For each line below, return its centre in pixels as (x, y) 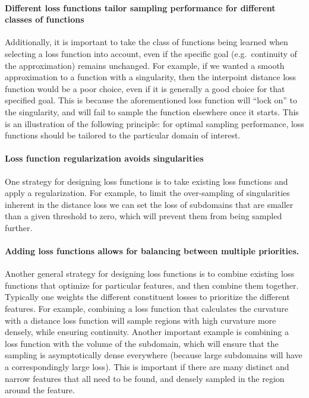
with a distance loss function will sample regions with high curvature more (141, 320)
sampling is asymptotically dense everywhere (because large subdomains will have (154, 355)
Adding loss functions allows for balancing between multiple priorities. (152, 251)
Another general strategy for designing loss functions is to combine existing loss (149, 274)
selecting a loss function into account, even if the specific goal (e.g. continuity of (151, 53)
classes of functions (45, 19)
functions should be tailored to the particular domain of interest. (123, 135)
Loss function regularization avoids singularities (104, 158)
